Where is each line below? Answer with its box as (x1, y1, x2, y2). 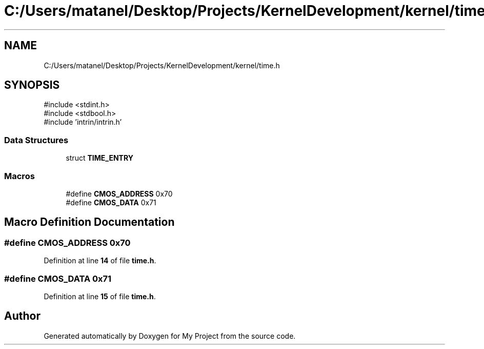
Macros (4, 170, 35, 181)
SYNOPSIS (4, 79, 60, 92)
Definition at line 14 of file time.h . (44, 256, 156, 265)
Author (4, 309, 41, 323)
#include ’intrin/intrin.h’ (44, 118, 122, 127)
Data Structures (4, 134, 69, 145)
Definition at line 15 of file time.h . (44, 292, 156, 301)
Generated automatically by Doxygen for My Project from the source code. (44, 331, 296, 340)
